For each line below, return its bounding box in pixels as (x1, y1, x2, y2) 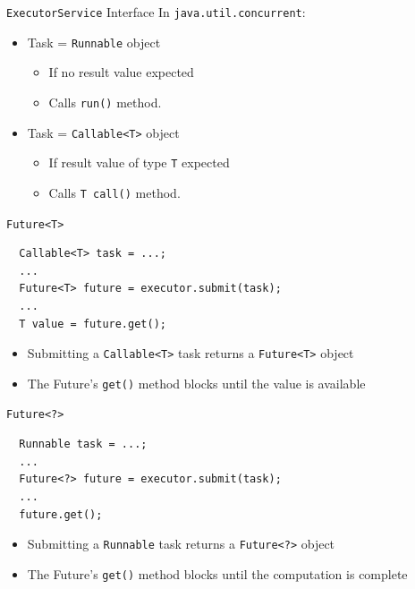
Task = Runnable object (27, 32, 161, 51)
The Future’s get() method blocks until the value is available (27, 373, 366, 392)
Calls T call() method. (48, 183, 181, 201)
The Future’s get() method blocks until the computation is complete (27, 564, 408, 583)
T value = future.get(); (19, 317, 166, 330)
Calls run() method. (48, 92, 162, 111)
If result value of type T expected (48, 153, 230, 172)
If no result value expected (48, 63, 194, 81)
